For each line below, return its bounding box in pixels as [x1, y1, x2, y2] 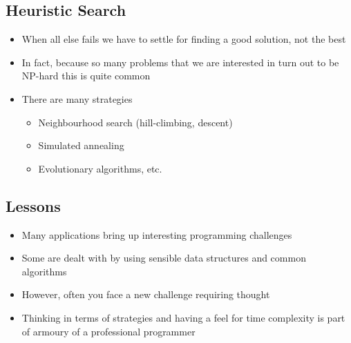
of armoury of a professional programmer [21, 324, 196, 338]
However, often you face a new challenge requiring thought [21, 287, 270, 302]
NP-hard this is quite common [21, 68, 151, 83]
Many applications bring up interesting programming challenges [21, 227, 292, 242]
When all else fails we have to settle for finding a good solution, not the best [21, 32, 346, 46]
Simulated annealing [38, 138, 124, 153]
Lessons [6, 195, 61, 216]
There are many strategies [21, 91, 133, 106]
